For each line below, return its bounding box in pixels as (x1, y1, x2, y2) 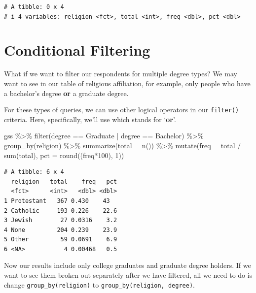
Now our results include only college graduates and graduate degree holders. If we (4, 260, 251, 270)
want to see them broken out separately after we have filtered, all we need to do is (4, 270, 253, 280)
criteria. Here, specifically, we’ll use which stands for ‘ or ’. (4, 114, 176, 124)
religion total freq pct (11, 178, 117, 185)
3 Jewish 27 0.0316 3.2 (4, 217, 117, 224)
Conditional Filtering (4, 40, 150, 60)
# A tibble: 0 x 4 (4, 3, 64, 10)
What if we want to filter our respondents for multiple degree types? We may (4, 68, 237, 79)
